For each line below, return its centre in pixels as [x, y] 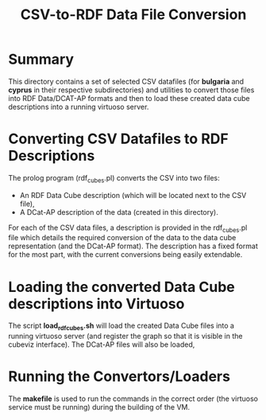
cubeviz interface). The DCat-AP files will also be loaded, [102, 344]
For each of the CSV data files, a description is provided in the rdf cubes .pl [128, 228]
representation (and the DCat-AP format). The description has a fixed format [133, 246]
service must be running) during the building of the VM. [99, 407]
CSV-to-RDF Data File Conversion [133, 15]
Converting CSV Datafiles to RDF [118, 139]
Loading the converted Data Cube [122, 287]
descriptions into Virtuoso [96, 303]
